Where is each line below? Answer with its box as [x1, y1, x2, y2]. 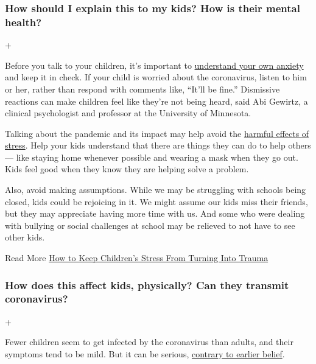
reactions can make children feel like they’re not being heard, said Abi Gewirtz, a [5, 94, 308, 107]
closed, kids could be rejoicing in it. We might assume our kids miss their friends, [5, 195, 308, 208]
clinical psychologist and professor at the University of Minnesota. [5, 107, 251, 119]
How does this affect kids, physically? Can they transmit [5, 277, 289, 292]
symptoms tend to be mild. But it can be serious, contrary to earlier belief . [5, 347, 285, 360]
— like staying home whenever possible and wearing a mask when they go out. [5, 150, 298, 163]
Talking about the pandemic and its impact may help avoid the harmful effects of [5, 127, 309, 139]
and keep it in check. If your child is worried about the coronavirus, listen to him [5, 71, 307, 83]
